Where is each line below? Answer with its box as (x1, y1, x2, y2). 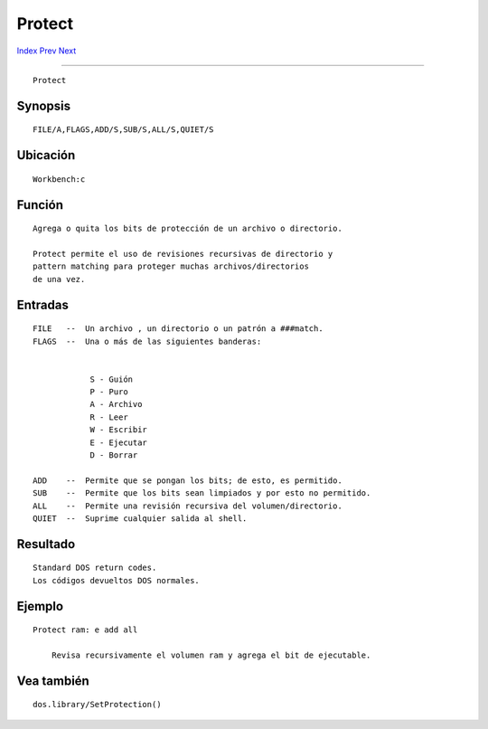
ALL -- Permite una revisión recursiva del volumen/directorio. (33, 500, 343, 511)
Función (16, 197, 63, 213)
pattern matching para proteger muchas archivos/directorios (33, 261, 309, 271)
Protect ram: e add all (33, 625, 138, 635)
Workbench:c (33, 174, 86, 185)
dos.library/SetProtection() (33, 699, 162, 710)
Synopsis (16, 98, 71, 113)
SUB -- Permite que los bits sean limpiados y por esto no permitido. (33, 488, 371, 498)
